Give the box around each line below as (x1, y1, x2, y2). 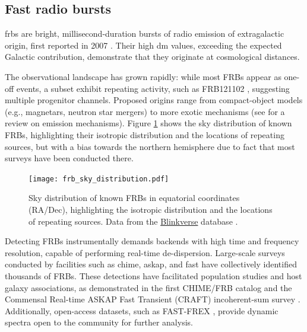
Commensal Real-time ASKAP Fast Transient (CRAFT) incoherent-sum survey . (5, 293, 300, 305)
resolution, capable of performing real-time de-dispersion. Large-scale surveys (5, 246, 285, 258)
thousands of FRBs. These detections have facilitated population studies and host (5, 269, 302, 282)
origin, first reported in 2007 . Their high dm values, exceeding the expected (5, 39, 282, 51)
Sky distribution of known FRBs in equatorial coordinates (29, 191, 240, 204)
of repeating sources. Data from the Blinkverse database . (29, 215, 238, 227)
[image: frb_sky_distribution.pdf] (29, 174, 169, 183)
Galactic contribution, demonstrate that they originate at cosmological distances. (5, 50, 300, 63)
